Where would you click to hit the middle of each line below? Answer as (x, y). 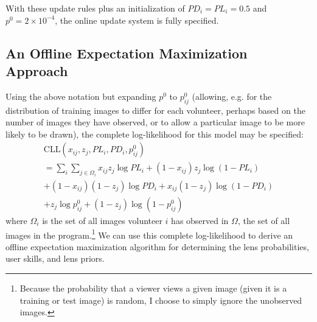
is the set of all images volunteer (102, 220)
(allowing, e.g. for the (232, 96)
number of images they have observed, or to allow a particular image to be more (155, 122)
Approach (37, 70)
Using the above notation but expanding (81, 96)
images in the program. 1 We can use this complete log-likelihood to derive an (149, 234)
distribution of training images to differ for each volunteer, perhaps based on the (155, 110)
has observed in (200, 220)
